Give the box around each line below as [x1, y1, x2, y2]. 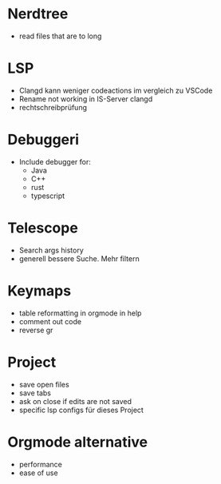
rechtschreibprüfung [18, 102, 87, 112]
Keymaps [7, 281, 72, 300]
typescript [30, 191, 65, 200]
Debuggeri [7, 131, 80, 149]
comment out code [18, 316, 81, 326]
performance [18, 459, 63, 469]
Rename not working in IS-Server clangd [18, 93, 153, 104]
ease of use [18, 468, 58, 478]
